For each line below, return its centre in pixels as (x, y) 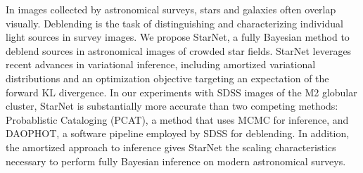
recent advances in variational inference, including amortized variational (161, 64)
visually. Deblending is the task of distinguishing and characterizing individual (174, 23)
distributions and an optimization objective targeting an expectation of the (167, 78)
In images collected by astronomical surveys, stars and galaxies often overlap (171, 9)
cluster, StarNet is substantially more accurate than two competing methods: (172, 106)
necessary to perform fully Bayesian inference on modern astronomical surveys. (176, 161)
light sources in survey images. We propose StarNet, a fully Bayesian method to (178, 37)
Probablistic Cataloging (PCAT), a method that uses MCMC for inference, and (177, 119)
